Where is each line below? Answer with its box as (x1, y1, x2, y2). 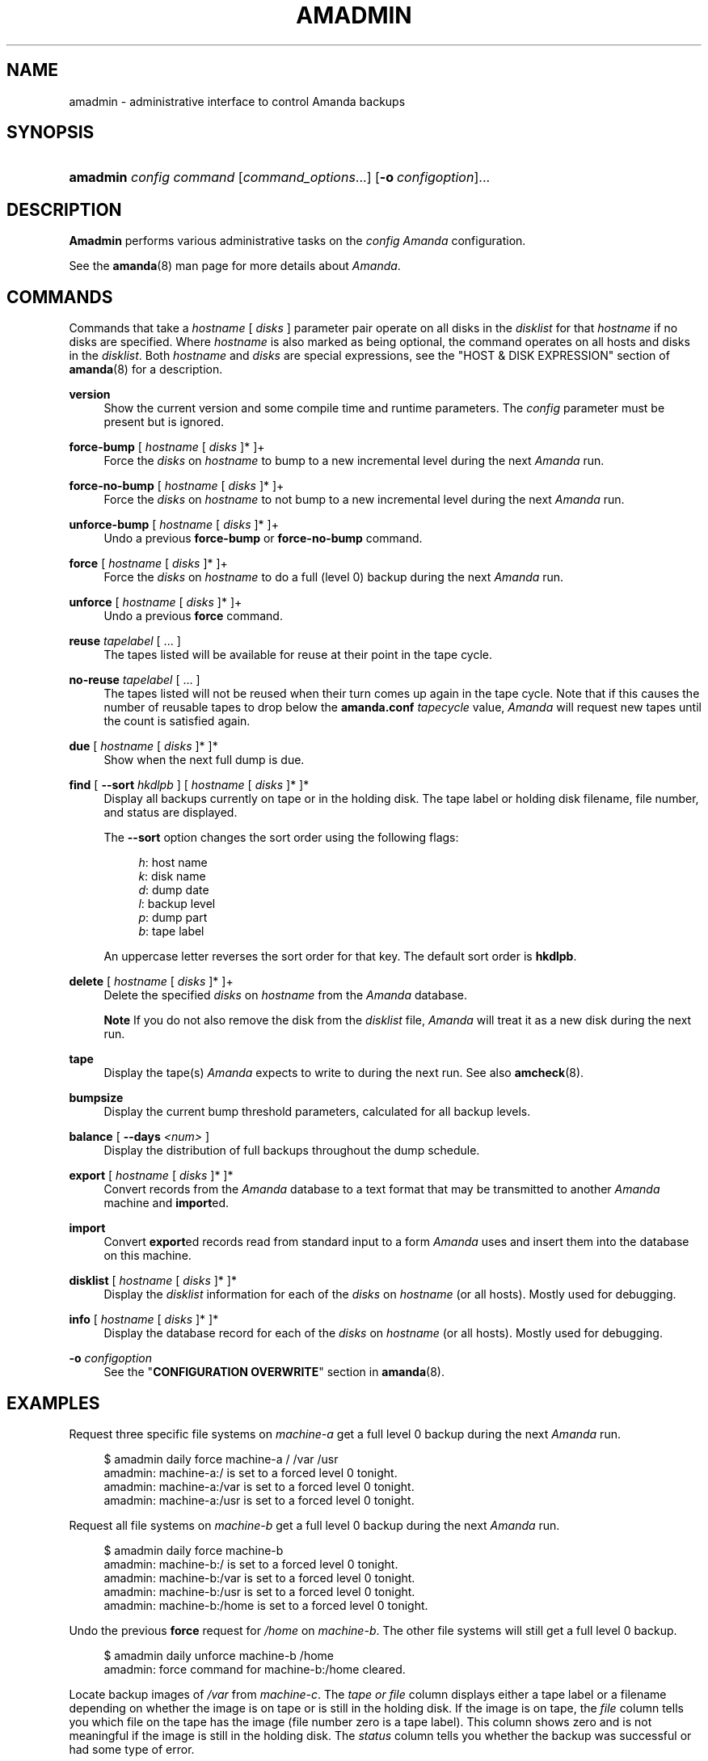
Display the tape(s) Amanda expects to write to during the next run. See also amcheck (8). (103, 1066, 584, 1080)
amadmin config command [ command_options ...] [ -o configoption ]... (69, 169, 491, 186)
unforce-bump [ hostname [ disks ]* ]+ (69, 517, 279, 532)
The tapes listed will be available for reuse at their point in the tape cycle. (103, 648, 493, 662)
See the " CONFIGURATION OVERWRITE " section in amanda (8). (103, 1365, 445, 1379)
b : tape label (138, 924, 204, 939)
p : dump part (138, 910, 208, 925)
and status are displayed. (103, 805, 238, 820)
